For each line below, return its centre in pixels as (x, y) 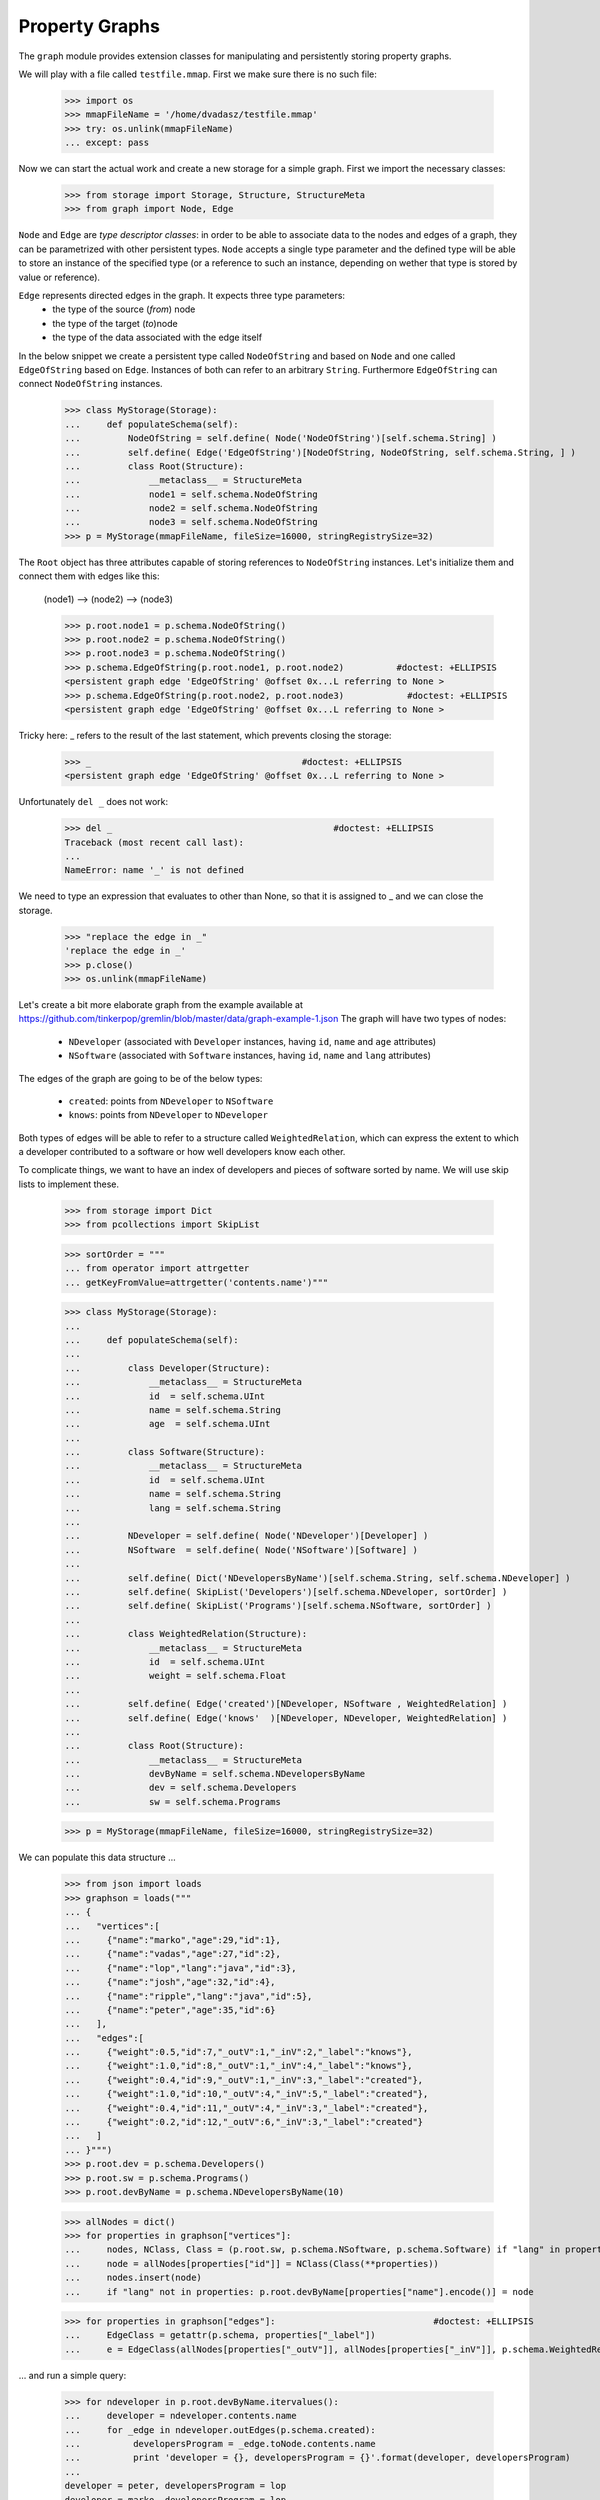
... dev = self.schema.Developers (180, 1788)
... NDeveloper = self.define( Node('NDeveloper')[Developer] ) (246, 1536)
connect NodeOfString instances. (91, 384)
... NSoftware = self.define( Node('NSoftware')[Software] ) (241, 1549)
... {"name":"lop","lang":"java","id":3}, (180, 1968)
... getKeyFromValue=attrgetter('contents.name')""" (196, 1282)
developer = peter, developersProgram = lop (175, 2486)
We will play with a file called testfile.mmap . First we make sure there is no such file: (197, 74)
